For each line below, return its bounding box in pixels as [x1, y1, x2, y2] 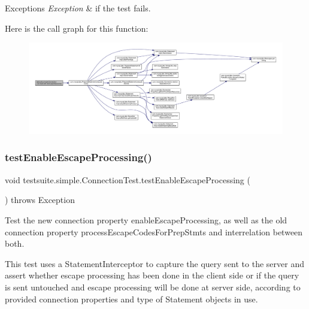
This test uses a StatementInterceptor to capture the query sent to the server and [5, 257, 304, 269]
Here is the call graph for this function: [5, 22, 149, 34]
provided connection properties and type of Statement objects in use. [5, 292, 258, 305]
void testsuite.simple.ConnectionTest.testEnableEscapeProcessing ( [5, 173, 250, 186]
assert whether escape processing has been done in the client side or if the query [5, 269, 299, 281]
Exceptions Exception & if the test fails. [5, 2, 151, 14]
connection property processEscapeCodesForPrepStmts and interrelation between [5, 225, 303, 238]
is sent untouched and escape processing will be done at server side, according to [5, 280, 301, 293]
